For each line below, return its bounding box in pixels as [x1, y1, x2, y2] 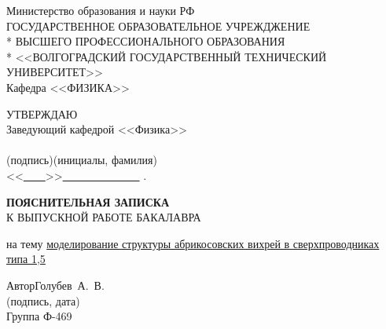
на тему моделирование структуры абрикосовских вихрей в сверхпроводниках [6, 235, 380, 251]
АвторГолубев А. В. [6, 276, 105, 293]
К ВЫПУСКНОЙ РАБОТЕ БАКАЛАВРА [6, 209, 201, 225]
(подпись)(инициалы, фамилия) [6, 152, 157, 168]
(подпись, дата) [6, 292, 80, 309]
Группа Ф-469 [6, 308, 72, 324]
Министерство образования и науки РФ [6, 2, 195, 18]
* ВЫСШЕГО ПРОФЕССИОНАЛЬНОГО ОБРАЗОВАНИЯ [6, 33, 285, 49]
